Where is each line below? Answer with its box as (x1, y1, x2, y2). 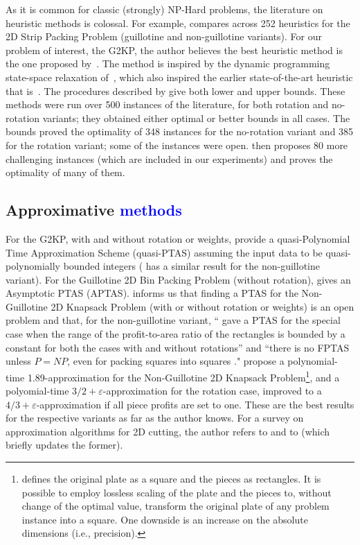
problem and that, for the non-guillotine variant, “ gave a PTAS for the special (6, 313, 341, 327)
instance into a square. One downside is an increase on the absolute (21, 512, 308, 526)
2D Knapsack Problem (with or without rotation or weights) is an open (51, 299, 354, 313)
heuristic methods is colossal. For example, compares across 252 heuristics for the (6, 15, 350, 30)
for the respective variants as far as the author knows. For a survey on (6, 410, 304, 425)
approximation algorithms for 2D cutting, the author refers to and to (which (6, 424, 330, 438)
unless (6, 354, 31, 368)
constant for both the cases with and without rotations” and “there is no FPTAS (6, 340, 350, 354)
